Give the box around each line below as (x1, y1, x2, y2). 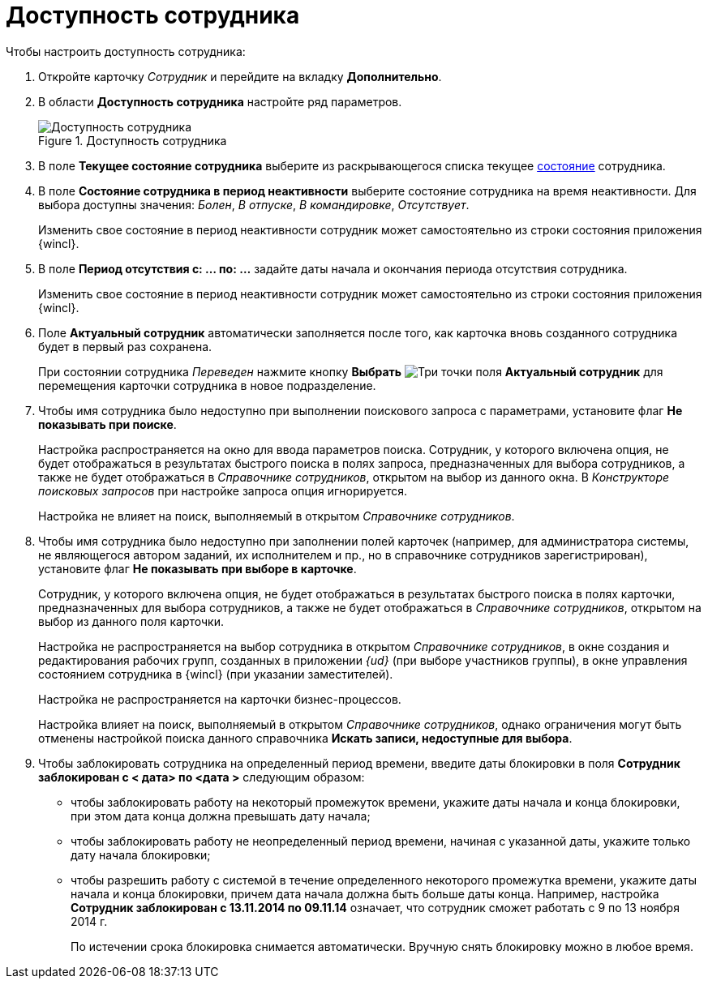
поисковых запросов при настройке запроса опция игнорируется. (38, 483, 407, 498)
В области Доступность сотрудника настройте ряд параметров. (38, 94, 402, 109)
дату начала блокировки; (71, 847, 211, 862)
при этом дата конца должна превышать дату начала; (71, 808, 371, 823)
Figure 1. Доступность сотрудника (38, 133, 227, 148)
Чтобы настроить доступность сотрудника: (6, 44, 246, 58)
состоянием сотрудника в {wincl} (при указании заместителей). (38, 666, 393, 681)
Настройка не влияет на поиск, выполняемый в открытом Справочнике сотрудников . (38, 508, 515, 523)
